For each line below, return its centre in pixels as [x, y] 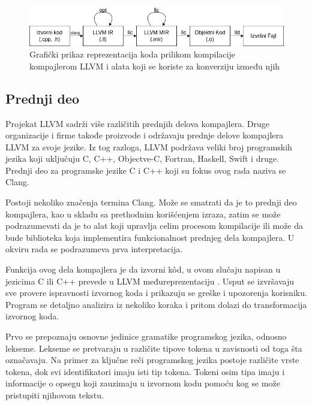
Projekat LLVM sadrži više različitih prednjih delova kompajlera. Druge [137, 123]
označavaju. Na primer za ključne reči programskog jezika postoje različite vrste [152, 360]
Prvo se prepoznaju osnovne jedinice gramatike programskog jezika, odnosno [146, 336]
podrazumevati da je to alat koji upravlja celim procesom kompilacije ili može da [154, 226]
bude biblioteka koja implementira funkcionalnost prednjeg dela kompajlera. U [150, 237]
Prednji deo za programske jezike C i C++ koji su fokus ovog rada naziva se [146, 170]
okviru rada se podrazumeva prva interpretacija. [94, 249]
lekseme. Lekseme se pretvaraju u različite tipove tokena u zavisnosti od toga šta [154, 348]
